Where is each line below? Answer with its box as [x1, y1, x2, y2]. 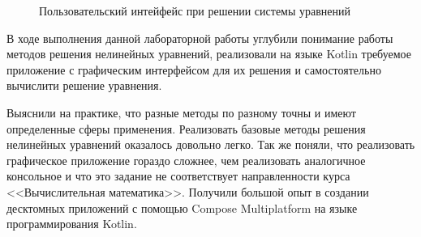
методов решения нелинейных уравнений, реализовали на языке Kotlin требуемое [6, 45, 411, 62]
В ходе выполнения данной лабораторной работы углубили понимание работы [6, 29, 393, 46]
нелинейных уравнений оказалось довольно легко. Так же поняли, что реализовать [6, 136, 415, 153]
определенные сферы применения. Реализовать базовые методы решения [6, 120, 366, 137]
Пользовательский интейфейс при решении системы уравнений [39, 2, 351, 19]
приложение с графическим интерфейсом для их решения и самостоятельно [6, 61, 381, 78]
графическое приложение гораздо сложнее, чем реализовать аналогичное [6, 151, 366, 168]
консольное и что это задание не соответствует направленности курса [6, 167, 350, 184]
